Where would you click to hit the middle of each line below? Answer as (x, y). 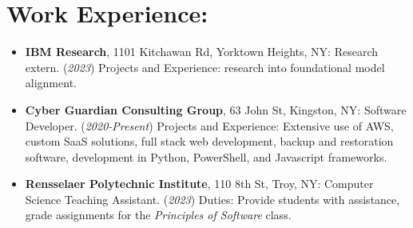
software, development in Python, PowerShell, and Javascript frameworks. (206, 156)
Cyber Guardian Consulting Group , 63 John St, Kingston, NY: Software (216, 109)
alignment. (51, 83)
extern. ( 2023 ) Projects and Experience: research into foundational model (205, 67)
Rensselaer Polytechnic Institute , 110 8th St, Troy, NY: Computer (199, 184)
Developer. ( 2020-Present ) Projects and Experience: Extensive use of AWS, (209, 125)
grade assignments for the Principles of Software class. (158, 215)
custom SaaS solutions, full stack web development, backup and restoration (209, 141)
